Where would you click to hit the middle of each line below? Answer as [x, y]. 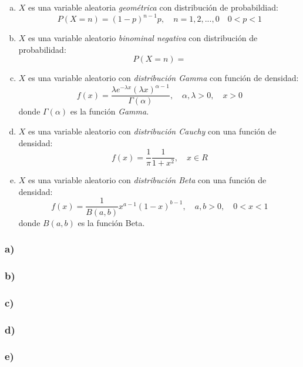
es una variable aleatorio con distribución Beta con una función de [147, 180]
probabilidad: [42, 49]
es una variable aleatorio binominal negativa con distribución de [143, 38]
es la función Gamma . [110, 111]
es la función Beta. [111, 222]
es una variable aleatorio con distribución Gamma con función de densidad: [164, 78]
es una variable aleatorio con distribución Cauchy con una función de [152, 131]
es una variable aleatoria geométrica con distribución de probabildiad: [153, 7]
